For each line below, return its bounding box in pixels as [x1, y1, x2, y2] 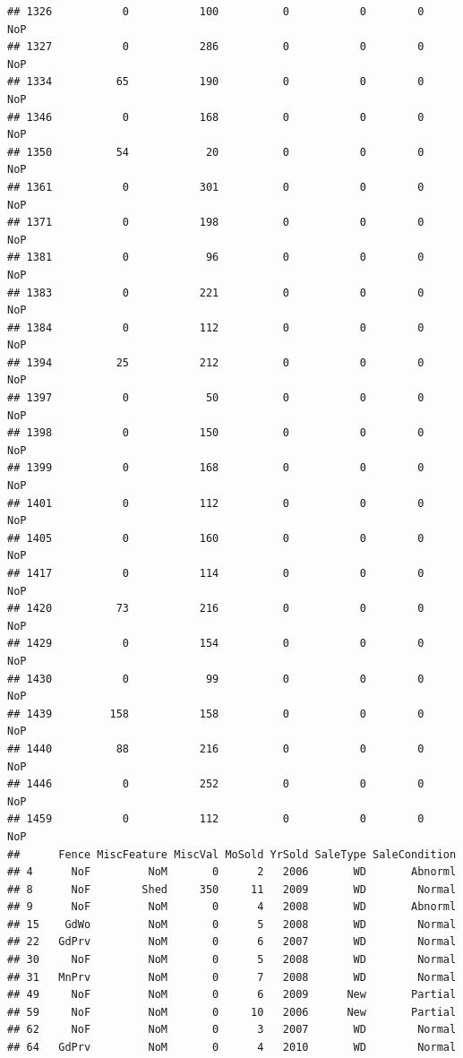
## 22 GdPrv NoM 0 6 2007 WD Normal [7, 935, 457, 949]
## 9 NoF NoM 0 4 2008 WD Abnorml [7, 900, 457, 914]
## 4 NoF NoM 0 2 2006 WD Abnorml [7, 865, 457, 879]
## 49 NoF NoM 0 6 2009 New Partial [7, 988, 457, 1002]
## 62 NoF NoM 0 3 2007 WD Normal [7, 1023, 457, 1036]
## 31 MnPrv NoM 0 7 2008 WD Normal [7, 970, 457, 984]
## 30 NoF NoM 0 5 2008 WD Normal [7, 953, 457, 967]
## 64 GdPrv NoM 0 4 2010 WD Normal [7, 1041, 457, 1054]
